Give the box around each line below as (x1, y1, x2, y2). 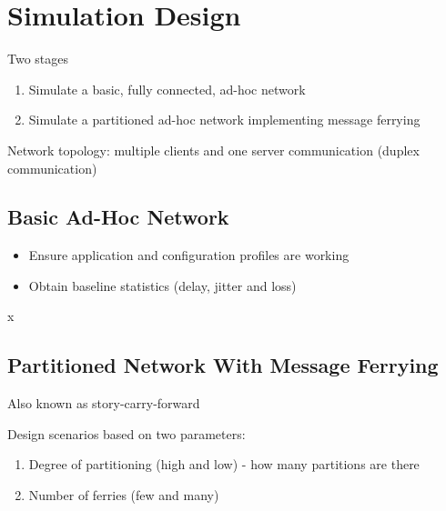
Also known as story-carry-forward (7, 394, 200, 413)
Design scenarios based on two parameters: (7, 424, 246, 443)
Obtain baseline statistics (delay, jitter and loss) (28, 276, 297, 295)
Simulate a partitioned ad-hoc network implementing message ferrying (28, 110, 421, 129)
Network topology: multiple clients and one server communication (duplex (7, 140, 420, 159)
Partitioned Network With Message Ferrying (7, 351, 439, 379)
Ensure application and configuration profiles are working (28, 245, 350, 265)
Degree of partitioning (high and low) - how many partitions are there (28, 455, 420, 474)
